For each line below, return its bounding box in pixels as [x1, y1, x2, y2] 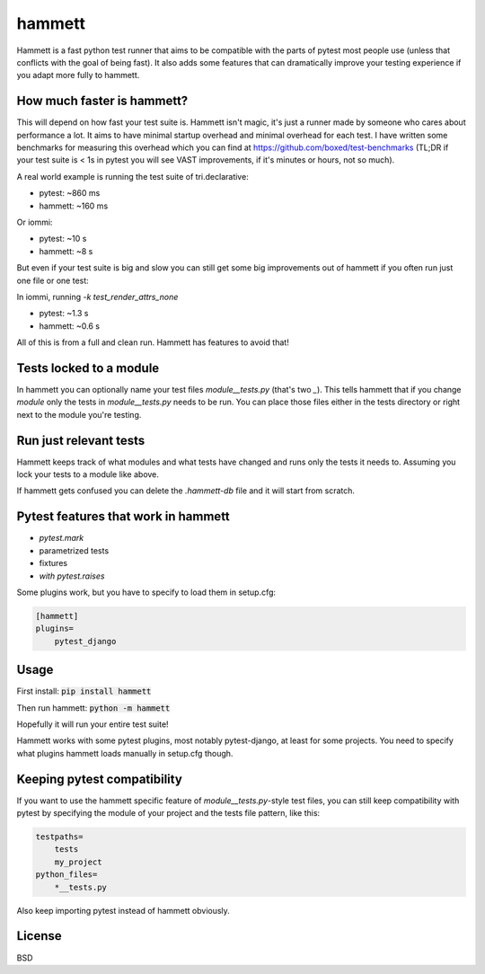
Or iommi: [16, 217, 53, 227]
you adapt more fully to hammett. [16, 70, 140, 81]
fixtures [39, 558, 67, 569]
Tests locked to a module [16, 360, 160, 376]
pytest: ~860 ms [39, 188, 101, 199]
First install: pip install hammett [16, 686, 152, 696]
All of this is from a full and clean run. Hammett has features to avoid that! [16, 337, 289, 348]
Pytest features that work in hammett [16, 509, 231, 525]
